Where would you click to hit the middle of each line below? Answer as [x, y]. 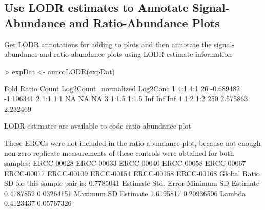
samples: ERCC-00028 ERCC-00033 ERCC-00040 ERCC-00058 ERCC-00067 [125, 163]
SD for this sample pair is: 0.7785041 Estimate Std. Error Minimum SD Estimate [132, 183]
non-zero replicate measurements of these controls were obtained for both [119, 153]
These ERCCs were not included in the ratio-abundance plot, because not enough [132, 143]
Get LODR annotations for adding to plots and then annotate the [108, 44]
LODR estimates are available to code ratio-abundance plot [98, 126]
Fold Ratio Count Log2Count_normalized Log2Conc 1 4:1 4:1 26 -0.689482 [122, 88]
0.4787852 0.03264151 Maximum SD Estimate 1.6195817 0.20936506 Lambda [125, 193]
